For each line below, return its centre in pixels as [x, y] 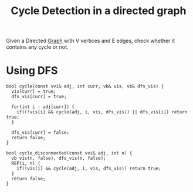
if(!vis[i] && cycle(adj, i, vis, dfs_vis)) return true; [89, 169]
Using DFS [32, 71]
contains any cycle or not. [37, 47]
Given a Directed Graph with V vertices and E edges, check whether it [90, 41]
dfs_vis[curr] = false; [40, 133]
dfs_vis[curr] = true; [39, 97]
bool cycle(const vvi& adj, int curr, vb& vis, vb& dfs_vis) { [85, 86]
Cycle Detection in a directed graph [99, 11]
